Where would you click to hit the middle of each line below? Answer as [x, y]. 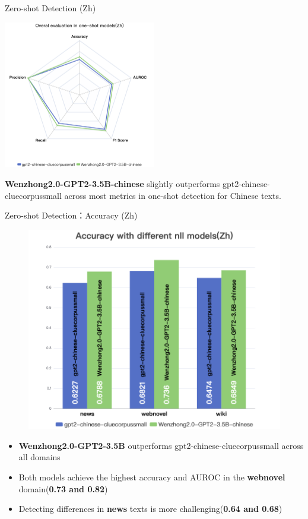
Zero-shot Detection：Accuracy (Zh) [71, 215]
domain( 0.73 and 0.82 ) [63, 488]
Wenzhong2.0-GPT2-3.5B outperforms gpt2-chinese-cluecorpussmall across [161, 445]
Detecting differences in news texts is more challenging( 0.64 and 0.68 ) [150, 509]
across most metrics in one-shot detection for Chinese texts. [173, 195]
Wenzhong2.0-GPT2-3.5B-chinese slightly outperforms [112, 183]
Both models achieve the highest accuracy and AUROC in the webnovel [152, 477]
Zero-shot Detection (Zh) [50, 8]
